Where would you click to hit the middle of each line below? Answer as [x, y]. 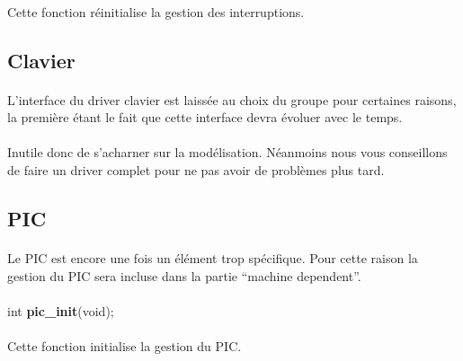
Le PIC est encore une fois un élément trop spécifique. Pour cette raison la [213, 257]
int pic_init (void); [61, 310]
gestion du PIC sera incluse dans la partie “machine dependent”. [184, 275]
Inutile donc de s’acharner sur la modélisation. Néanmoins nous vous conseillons [227, 152]
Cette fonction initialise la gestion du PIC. [125, 345]
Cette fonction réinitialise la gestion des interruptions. [156, 11]
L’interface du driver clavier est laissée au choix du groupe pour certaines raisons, [232, 99]
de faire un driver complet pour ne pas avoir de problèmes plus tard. [196, 169]
